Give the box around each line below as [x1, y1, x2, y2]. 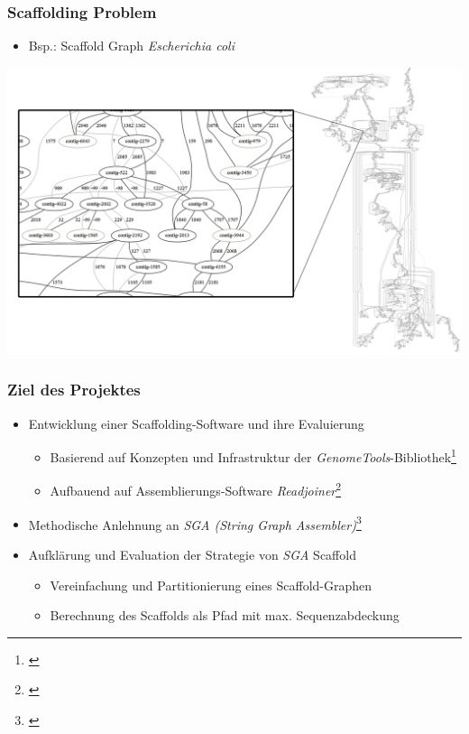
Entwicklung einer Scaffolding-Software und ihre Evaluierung [28, 413, 364, 432]
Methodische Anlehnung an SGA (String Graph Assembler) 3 [28, 512, 362, 534]
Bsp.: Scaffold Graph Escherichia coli [28, 36, 234, 55]
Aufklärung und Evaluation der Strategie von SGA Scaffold [28, 544, 356, 563]
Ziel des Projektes [7, 378, 141, 401]
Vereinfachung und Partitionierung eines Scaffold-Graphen [50, 575, 372, 594]
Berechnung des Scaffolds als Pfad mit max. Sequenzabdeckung [50, 606, 400, 625]
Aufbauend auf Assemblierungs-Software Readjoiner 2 [50, 478, 342, 500]
